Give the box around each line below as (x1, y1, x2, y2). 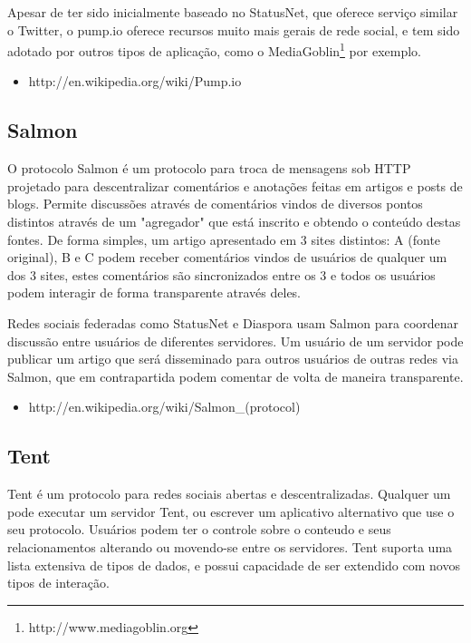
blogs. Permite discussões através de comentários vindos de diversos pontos (7, 194, 423, 213)
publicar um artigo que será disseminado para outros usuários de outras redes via (7, 349, 458, 368)
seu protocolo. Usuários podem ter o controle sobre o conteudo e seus (7, 520, 391, 539)
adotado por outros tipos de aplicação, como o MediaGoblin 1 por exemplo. (7, 39, 421, 60)
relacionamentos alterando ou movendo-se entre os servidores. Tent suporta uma (7, 537, 453, 556)
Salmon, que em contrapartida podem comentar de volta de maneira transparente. (7, 366, 464, 385)
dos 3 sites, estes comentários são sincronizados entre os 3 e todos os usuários (7, 265, 436, 284)
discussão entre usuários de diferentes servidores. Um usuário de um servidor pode (7, 331, 464, 350)
